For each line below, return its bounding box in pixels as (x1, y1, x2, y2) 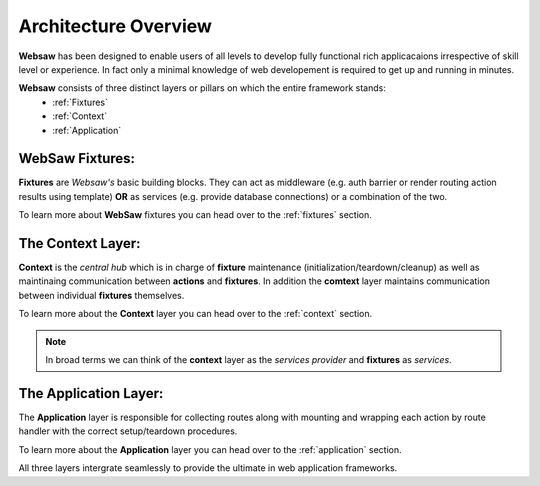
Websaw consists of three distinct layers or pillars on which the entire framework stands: (18, 82, 387, 94)
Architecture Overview (18, 15, 212, 37)
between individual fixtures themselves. (18, 289, 185, 301)
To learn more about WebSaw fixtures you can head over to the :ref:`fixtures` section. (18, 209, 372, 221)
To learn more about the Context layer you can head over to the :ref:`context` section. (18, 308, 373, 320)
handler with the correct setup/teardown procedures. (18, 425, 238, 437)
